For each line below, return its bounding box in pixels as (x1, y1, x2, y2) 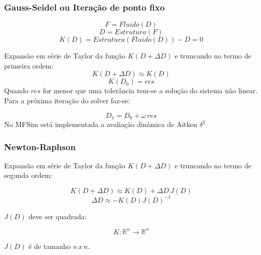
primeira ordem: (4, 60, 54, 71)
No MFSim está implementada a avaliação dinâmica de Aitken (4, 119, 197, 130)
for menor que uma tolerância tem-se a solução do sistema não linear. (43, 85, 258, 96)
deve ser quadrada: (28, 211, 87, 221)
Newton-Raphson (4, 140, 76, 153)
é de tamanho (28, 240, 71, 251)
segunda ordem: (4, 170, 53, 180)
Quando (4, 85, 29, 96)
